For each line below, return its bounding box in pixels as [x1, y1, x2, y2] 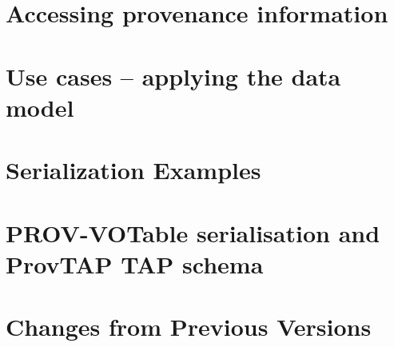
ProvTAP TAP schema [6, 247, 264, 280]
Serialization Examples [6, 154, 261, 186]
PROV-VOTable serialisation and [6, 216, 380, 249]
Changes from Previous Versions [6, 310, 372, 343]
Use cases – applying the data [6, 59, 341, 92]
